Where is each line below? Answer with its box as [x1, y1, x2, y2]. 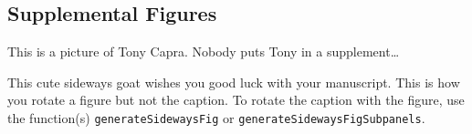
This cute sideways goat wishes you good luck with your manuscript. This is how [7, 72, 460, 91]
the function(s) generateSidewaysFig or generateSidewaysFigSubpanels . [7, 108, 425, 127]
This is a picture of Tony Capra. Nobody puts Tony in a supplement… [7, 42, 400, 61]
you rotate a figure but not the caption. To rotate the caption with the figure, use [7, 90, 465, 109]
